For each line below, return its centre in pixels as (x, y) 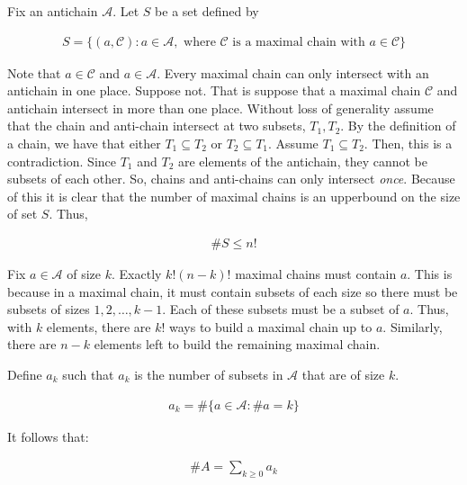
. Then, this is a (408, 143)
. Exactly (137, 274)
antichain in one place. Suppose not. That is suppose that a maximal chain (214, 90)
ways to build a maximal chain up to (271, 326)
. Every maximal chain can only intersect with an (293, 72)
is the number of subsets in (209, 374)
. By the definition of (398, 126)
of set (22, 214)
